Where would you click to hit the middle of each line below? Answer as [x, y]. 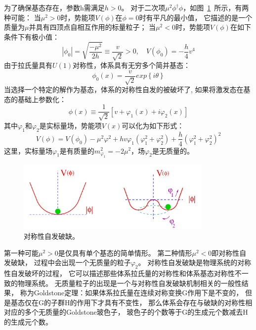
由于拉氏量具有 [28, 65]
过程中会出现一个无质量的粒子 [82, 262]
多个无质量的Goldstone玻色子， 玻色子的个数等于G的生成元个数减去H [136, 312]
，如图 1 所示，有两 [216, 7]
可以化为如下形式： [153, 125]
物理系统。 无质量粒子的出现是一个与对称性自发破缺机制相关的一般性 [129, 283]
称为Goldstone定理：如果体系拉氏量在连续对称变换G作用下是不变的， [131, 293]
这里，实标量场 [28, 150]
